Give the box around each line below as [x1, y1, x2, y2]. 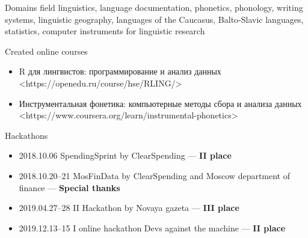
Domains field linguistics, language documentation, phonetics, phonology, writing [5, 1, 303, 13]
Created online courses [5, 44, 88, 57]
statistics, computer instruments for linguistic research [5, 25, 205, 37]
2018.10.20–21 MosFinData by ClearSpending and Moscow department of [19, 169, 291, 182]
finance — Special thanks [19, 181, 120, 194]
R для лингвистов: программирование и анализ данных [19, 65, 221, 78]
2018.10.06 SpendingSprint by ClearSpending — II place [19, 149, 232, 162]
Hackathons [5, 129, 48, 141]
